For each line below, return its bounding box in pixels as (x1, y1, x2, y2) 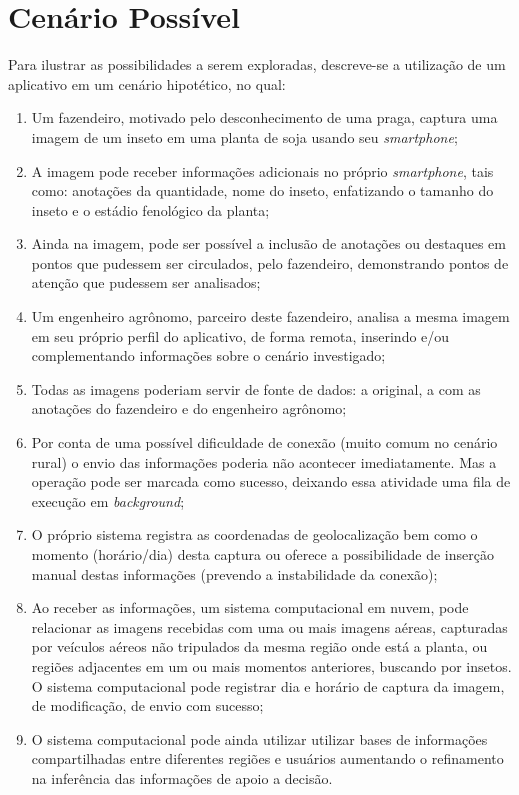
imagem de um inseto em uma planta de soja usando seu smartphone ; (31, 126, 458, 147)
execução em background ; (31, 490, 185, 511)
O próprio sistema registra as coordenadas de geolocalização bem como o (31, 524, 478, 545)
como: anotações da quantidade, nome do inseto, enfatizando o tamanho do (31, 180, 494, 201)
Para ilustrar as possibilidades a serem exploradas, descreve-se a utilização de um (8, 54, 506, 75)
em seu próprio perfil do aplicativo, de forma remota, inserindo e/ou (31, 325, 450, 346)
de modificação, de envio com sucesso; (31, 695, 264, 716)
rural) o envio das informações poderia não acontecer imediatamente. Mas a (31, 451, 497, 472)
